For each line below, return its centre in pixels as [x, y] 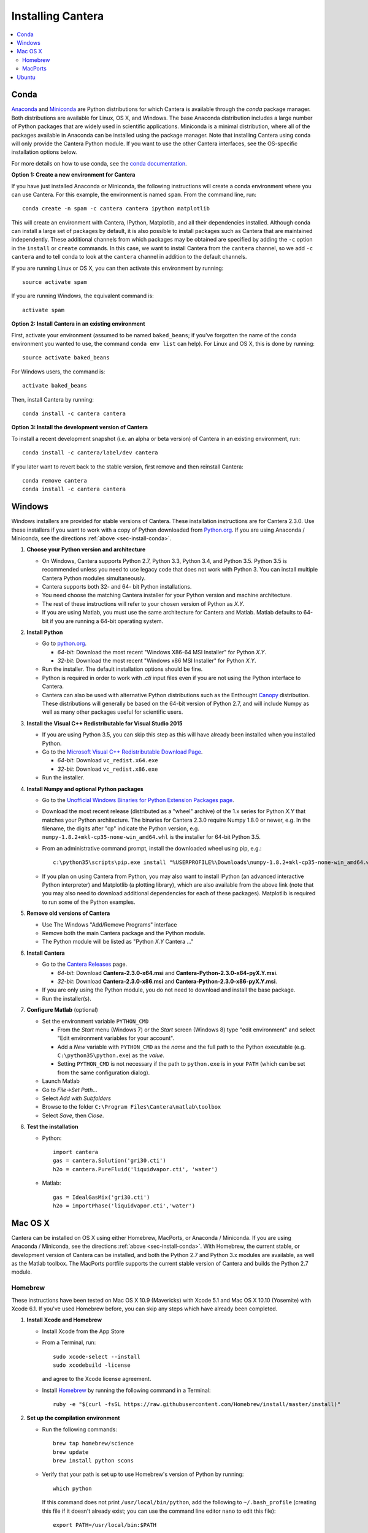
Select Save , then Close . [73, 1115]
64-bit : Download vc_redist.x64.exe [108, 760]
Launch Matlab [61, 1081]
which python [72, 1488]
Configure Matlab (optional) [62, 1010]
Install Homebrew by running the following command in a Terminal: [126, 1390]
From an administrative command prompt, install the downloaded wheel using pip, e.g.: [152, 848]
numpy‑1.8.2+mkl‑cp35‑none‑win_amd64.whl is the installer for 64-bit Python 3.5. [151, 837]
